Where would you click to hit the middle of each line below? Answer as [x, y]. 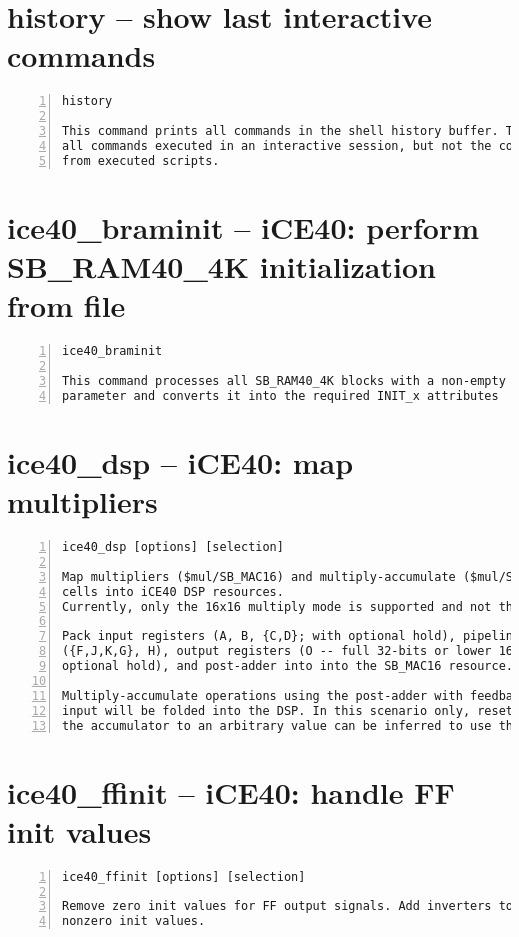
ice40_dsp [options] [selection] [173, 547]
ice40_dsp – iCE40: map [180, 461]
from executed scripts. [141, 160]
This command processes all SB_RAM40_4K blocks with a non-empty [284, 380]
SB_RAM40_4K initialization [221, 266]
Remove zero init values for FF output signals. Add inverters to [288, 906]
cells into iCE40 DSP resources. [173, 591]
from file [66, 305]
